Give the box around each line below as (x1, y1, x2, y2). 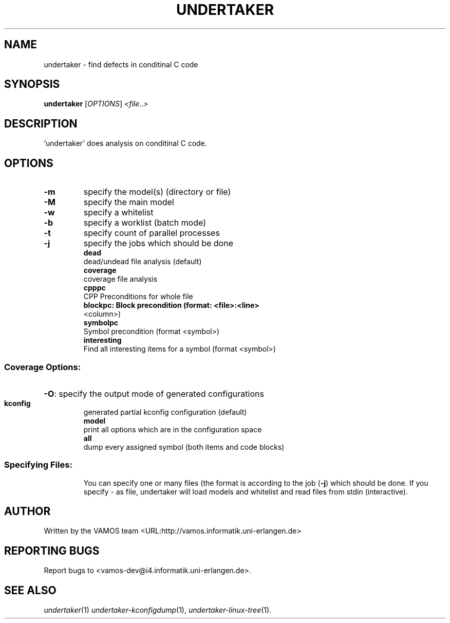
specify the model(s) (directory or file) (83, 187, 231, 197)
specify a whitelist (83, 207, 154, 218)
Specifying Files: (4, 460, 72, 470)
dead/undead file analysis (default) (83, 257, 202, 266)
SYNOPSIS (4, 78, 60, 91)
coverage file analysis (83, 274, 158, 284)
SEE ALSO (4, 583, 57, 597)
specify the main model (83, 197, 174, 208)
